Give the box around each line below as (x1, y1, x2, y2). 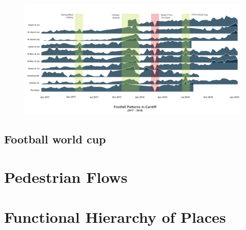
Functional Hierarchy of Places (4, 206, 226, 227)
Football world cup (4, 131, 106, 147)
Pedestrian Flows (4, 166, 128, 187)
